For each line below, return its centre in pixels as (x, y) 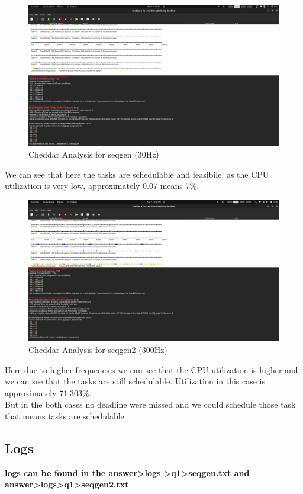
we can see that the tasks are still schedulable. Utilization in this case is (135, 381)
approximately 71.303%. (48, 392)
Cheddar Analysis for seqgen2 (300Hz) (98, 349)
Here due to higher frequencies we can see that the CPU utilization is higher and (151, 369)
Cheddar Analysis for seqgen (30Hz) (94, 154)
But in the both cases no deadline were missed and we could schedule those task (150, 404)
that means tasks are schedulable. (66, 416)
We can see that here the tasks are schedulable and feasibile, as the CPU (137, 174)
